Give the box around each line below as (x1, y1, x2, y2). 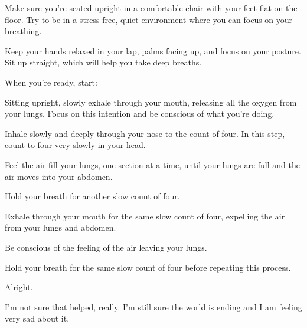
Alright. (5, 281, 33, 293)
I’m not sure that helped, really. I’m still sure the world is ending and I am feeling (5, 300, 302, 313)
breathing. (5, 25, 42, 37)
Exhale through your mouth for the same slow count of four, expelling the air (5, 209, 285, 222)
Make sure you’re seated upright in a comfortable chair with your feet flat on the (5, 2, 298, 14)
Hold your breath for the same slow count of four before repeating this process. (5, 261, 291, 273)
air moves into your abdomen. (5, 170, 113, 182)
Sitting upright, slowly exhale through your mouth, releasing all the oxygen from (5, 96, 297, 108)
